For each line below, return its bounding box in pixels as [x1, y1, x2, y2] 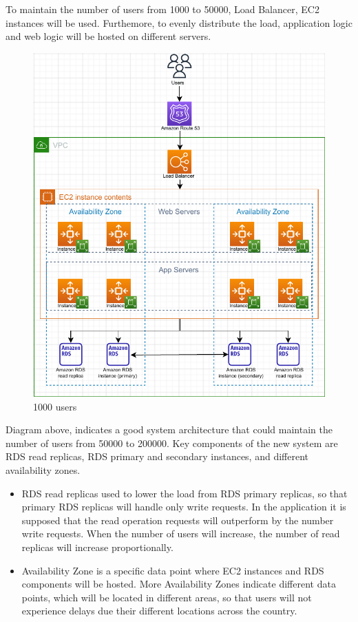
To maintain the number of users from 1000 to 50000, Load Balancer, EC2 [6, 2, 319, 16]
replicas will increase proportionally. [21, 539, 173, 554]
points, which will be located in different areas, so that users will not [21, 590, 312, 604]
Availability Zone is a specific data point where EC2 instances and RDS [21, 563, 324, 577]
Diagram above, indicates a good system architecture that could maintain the [6, 422, 333, 437]
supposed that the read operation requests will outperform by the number [21, 512, 334, 527]
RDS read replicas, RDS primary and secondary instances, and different [6, 449, 309, 464]
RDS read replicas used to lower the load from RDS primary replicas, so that [21, 486, 348, 500]
